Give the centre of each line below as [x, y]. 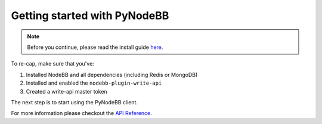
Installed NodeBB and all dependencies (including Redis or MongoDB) [112, 75]
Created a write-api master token [66, 91]
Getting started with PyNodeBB [90, 15]
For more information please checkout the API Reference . [81, 113]
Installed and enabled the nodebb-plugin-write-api [94, 83]
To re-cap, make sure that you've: [53, 64]
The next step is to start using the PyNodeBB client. [75, 102]
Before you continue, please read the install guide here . [95, 47]
